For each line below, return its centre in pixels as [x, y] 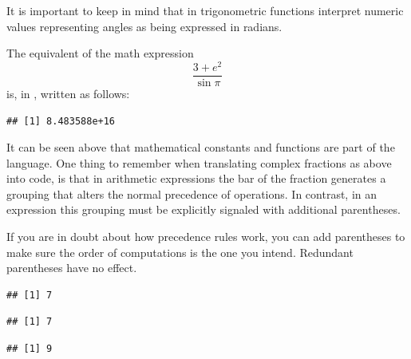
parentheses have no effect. [72, 268]
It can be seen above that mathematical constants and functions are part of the [201, 147]
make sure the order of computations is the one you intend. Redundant [180, 252]
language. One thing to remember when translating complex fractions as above [199, 162]
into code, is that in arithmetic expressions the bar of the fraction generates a [196, 178]
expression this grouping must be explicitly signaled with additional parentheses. [204, 209]
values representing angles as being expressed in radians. [144, 26]
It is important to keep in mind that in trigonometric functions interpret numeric [205, 10]
